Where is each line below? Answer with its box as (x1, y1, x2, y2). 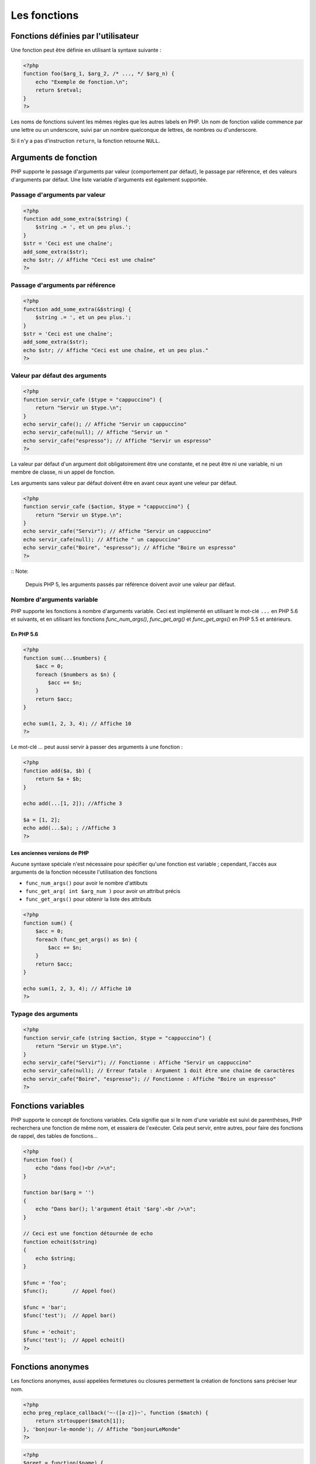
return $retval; (35, 87, 82, 94)
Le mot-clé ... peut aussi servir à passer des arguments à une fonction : (11, 744, 183, 751)
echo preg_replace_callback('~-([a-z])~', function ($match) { (23, 1410, 209, 1417)
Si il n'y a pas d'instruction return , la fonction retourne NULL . (11, 137, 160, 144)
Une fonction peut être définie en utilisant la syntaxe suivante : (11, 47, 162, 54)
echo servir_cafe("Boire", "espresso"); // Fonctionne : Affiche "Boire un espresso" (23, 1075, 276, 1082)
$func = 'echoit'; (23, 1329, 76, 1335)
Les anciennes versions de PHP (11, 850, 89, 857)
